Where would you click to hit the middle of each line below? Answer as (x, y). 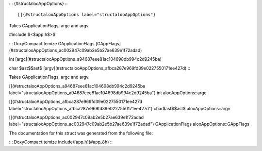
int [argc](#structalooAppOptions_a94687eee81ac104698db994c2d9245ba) (85, 59)
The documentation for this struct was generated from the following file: (81, 133)
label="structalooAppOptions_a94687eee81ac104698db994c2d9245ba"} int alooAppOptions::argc (108, 93)
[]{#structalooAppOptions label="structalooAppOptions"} (87, 15)
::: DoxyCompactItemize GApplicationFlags (52, 43)
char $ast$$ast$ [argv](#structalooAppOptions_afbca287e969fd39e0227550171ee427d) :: (99, 68)
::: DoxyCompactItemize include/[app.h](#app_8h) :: (61, 142)
